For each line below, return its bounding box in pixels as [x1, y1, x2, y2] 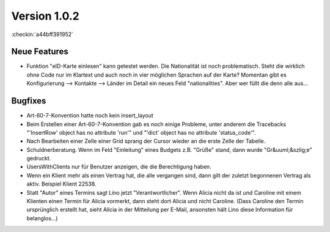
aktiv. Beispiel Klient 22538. [26, 181, 97, 188]
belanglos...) [26, 214, 58, 222]
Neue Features [11, 47, 68, 57]
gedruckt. [26, 155, 51, 162]
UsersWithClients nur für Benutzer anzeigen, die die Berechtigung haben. [26, 163, 212, 171]
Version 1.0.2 [11, 9, 79, 23]
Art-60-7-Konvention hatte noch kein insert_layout [26, 112, 154, 119]
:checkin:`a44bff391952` [11, 31, 73, 38]
